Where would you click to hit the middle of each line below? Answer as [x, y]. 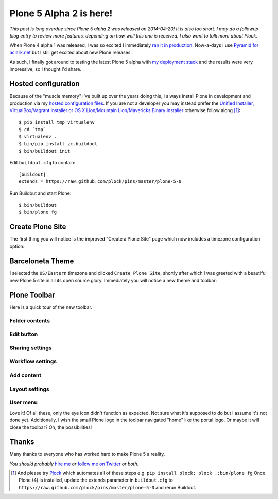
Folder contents [30, 320]
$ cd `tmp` [32, 129]
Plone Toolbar [32, 295]
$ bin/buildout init [45, 151]
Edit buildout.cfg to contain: [42, 162]
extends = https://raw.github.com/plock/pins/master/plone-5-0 [100, 182]
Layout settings [29, 389]
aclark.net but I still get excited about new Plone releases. [71, 52]
